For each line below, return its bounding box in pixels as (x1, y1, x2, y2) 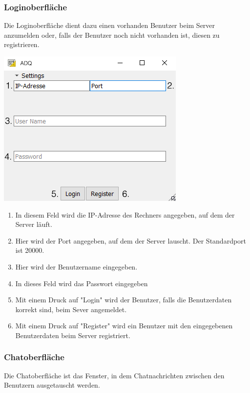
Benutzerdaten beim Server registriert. (15, 330, 130, 340)
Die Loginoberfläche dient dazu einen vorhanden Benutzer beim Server (4, 20, 215, 30)
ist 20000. (15, 245, 44, 255)
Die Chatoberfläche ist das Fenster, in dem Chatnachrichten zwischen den (4, 370, 225, 380)
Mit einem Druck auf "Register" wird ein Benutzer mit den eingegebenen (15, 320, 233, 331)
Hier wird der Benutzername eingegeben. (15, 261, 138, 271)
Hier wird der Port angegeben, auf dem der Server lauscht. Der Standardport (15, 235, 247, 246)
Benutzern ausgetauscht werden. (4, 380, 100, 390)
